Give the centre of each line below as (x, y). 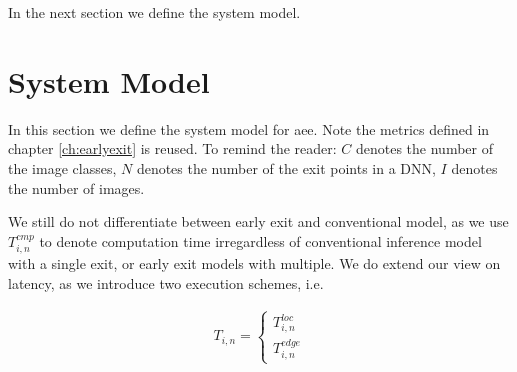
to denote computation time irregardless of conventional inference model (260, 240)
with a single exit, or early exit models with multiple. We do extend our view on (254, 263)
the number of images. (76, 187)
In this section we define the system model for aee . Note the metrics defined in (249, 128)
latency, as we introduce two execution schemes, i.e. (166, 282)
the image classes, (62, 167)
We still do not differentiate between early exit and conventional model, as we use (258, 221)
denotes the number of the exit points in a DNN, (286, 167)
